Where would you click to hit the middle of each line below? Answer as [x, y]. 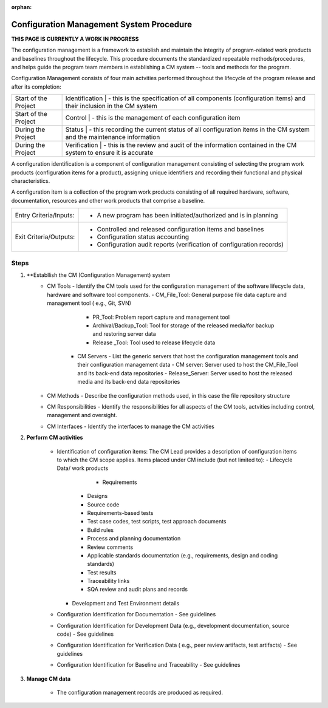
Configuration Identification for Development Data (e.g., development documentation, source [173, 625]
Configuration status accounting [143, 237]
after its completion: [36, 87]
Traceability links [108, 581]
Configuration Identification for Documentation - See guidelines [136, 614]
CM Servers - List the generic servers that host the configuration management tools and [188, 356]
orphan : [22, 7]
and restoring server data [124, 334]
